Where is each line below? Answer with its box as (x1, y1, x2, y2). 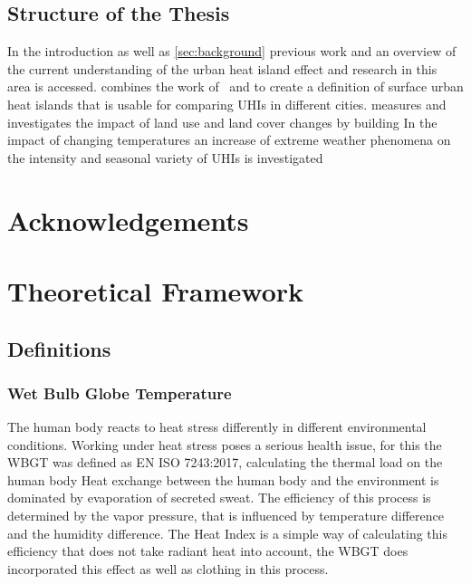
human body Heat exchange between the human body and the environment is (7, 470, 439, 489)
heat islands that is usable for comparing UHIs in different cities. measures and (7, 94, 447, 113)
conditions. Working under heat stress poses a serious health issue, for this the (7, 435, 442, 454)
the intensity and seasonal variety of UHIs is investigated (7, 148, 323, 167)
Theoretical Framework (7, 272, 304, 309)
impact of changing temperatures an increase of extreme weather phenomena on (7, 130, 451, 149)
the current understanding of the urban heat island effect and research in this (7, 59, 437, 78)
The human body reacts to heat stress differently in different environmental (7, 417, 427, 436)
